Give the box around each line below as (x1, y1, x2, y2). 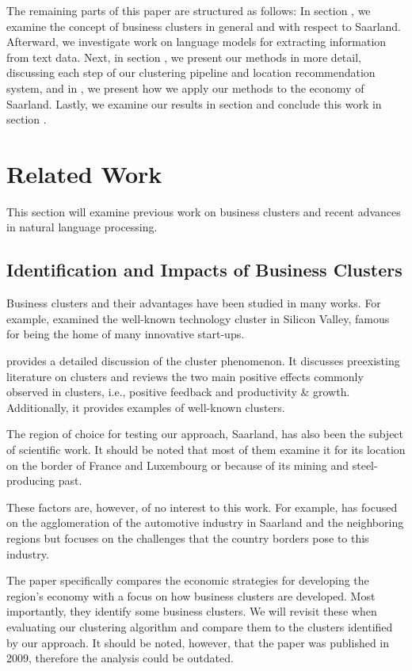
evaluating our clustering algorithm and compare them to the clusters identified (6, 618, 393, 635)
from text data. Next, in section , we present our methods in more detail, (6, 48, 361, 65)
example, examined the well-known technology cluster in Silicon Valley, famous (6, 310, 390, 326)
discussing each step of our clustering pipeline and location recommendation (6, 64, 376, 81)
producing (6, 472, 55, 489)
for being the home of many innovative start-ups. (6, 326, 245, 342)
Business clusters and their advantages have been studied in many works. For (6, 295, 381, 311)
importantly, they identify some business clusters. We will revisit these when (6, 603, 377, 620)
